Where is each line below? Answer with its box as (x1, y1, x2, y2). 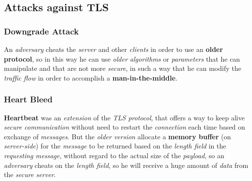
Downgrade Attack (4, 25, 79, 37)
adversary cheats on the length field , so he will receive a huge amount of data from (4, 160, 249, 170)
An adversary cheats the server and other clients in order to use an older (4, 44, 223, 54)
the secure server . (4, 169, 56, 180)
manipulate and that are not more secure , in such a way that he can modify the (4, 63, 241, 73)
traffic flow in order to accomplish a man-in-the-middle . (4, 72, 178, 82)
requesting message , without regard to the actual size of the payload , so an (4, 150, 225, 160)
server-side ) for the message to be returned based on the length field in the (4, 141, 226, 151)
